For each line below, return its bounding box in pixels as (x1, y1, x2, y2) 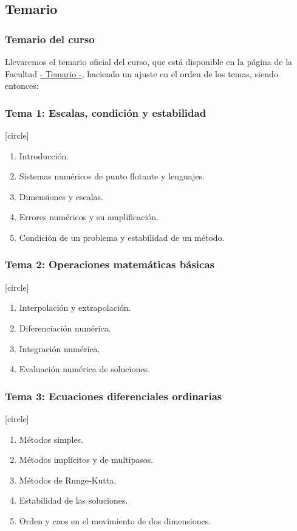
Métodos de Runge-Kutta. (19, 473, 117, 486)
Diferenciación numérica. (19, 321, 111, 334)
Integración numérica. (19, 342, 100, 355)
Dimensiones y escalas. (19, 190, 103, 203)
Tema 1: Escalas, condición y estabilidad (5, 105, 207, 120)
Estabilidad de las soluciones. (19, 494, 128, 507)
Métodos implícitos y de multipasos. (19, 453, 154, 466)
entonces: (5, 79, 39, 92)
